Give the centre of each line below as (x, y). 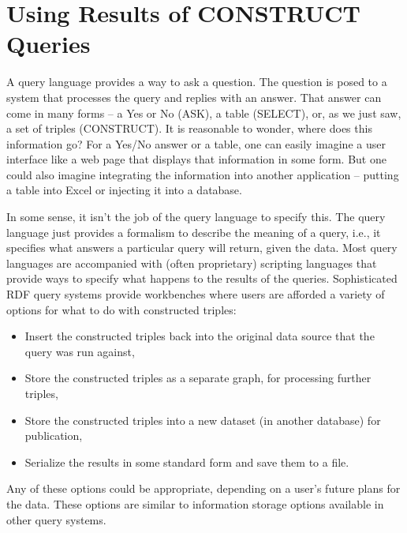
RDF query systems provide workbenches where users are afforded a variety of (196, 294)
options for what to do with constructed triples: (121, 309)
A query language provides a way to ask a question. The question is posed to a (197, 82)
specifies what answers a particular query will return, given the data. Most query (202, 248)
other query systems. (56, 519)
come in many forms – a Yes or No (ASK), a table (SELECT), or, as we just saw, (204, 113)
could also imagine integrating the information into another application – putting (203, 174)
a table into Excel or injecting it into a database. (124, 190)
